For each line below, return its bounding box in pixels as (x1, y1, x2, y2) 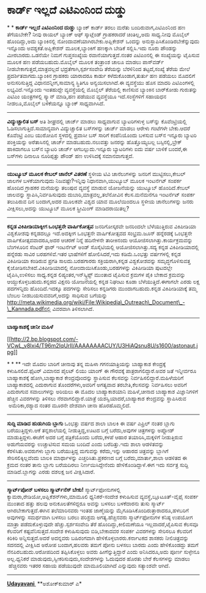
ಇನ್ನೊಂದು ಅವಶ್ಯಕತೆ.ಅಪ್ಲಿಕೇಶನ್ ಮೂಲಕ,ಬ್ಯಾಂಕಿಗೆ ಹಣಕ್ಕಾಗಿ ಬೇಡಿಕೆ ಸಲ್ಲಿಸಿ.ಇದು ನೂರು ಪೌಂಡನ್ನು (7, 44, 178, 52)
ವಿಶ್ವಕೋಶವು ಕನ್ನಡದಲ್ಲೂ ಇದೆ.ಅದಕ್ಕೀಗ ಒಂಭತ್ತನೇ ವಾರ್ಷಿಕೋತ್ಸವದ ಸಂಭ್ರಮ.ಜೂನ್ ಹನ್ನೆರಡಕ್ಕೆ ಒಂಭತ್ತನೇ (7, 229, 193, 237)
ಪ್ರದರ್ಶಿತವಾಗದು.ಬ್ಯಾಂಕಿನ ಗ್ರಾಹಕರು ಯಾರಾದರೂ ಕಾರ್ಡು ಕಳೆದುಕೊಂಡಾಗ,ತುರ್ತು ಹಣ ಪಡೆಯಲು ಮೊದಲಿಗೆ (7, 72, 196, 79)
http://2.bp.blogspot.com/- (10, 335, 79, 343)
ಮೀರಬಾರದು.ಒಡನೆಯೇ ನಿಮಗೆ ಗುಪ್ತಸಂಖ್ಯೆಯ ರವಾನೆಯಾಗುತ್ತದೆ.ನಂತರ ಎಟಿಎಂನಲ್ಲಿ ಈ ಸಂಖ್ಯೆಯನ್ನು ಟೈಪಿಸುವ (7, 51, 200, 58)
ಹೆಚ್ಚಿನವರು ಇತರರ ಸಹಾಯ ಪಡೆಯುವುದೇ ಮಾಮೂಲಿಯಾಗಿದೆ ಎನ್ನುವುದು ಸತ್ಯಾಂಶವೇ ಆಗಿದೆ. (8, 562, 171, 569)
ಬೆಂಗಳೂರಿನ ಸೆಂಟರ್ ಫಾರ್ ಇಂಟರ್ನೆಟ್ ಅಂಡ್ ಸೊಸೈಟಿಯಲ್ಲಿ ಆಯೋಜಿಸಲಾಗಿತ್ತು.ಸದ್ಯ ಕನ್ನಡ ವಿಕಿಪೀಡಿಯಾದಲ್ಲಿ (7, 243, 199, 251)
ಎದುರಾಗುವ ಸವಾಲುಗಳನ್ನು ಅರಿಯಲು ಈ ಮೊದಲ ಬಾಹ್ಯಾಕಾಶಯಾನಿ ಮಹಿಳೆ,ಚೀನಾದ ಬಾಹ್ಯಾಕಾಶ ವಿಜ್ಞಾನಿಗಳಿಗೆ (7, 388, 198, 395)
